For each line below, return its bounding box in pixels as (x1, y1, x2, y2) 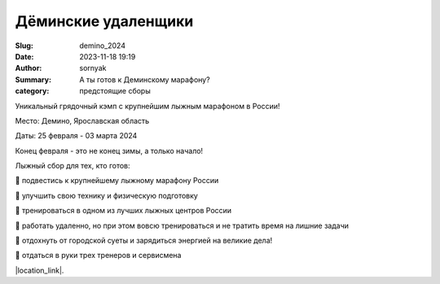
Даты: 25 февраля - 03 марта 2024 (15, 131, 138, 141)
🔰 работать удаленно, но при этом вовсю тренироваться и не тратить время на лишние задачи (15, 221, 350, 230)
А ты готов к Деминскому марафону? (79, 74, 211, 85)
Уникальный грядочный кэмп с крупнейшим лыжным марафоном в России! (15, 101, 280, 111)
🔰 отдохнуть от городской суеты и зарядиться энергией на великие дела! (15, 236, 273, 246)
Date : (15, 51, 34, 61)
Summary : (15, 74, 52, 85)
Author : (15, 63, 42, 73)
